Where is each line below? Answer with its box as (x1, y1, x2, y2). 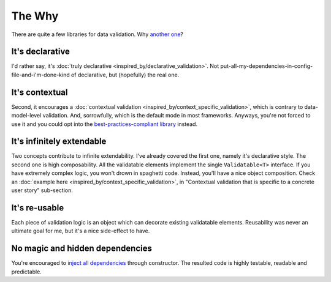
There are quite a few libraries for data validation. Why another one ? (11, 31, 184, 38)
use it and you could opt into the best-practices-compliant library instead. (11, 120, 198, 128)
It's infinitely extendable (11, 136, 107, 147)
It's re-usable (11, 202, 64, 213)
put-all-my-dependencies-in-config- (220, 62, 313, 70)
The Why (11, 9, 59, 23)
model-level (11, 112, 42, 119)
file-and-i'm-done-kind (11, 71, 70, 78)
